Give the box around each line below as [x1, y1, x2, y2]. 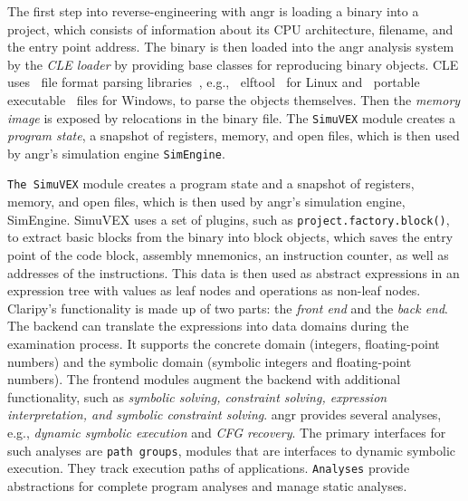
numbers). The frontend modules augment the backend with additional [7, 370, 401, 389]
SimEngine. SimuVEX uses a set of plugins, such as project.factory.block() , [7, 209, 450, 228]
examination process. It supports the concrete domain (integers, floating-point [7, 333, 440, 352]
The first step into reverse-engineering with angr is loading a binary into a [7, 2, 419, 20]
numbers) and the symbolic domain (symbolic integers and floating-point [7, 352, 412, 371]
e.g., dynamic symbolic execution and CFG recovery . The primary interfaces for [7, 422, 446, 441]
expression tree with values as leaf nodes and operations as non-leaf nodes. [7, 281, 421, 300]
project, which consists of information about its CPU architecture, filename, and [7, 19, 454, 38]
